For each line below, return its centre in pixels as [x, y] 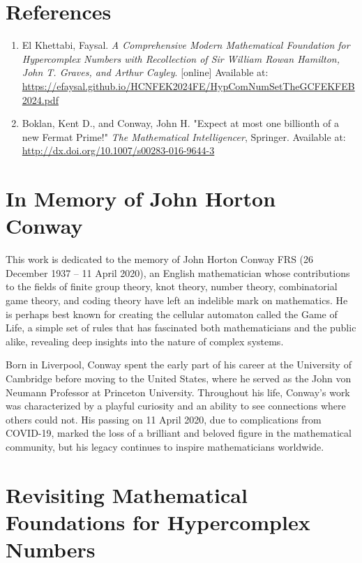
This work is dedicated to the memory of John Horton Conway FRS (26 [160, 259]
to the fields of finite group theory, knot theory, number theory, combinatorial [172, 286]
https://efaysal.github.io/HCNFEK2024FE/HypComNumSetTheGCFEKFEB [188, 85]
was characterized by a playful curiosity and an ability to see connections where [176, 406]
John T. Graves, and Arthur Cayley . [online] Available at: [145, 72]
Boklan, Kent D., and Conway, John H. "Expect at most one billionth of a [180, 123]
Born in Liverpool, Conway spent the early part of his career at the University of [179, 365]
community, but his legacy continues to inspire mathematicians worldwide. [165, 446]
